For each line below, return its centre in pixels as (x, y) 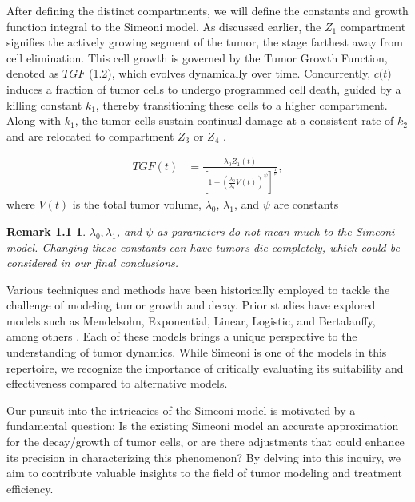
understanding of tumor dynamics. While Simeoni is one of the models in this (197, 352)
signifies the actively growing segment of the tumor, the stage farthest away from (205, 42)
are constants (306, 204)
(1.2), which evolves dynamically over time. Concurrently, (229, 73)
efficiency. (30, 488)
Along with (34, 120)
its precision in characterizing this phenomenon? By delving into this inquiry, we (204, 457)
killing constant (44, 104)
